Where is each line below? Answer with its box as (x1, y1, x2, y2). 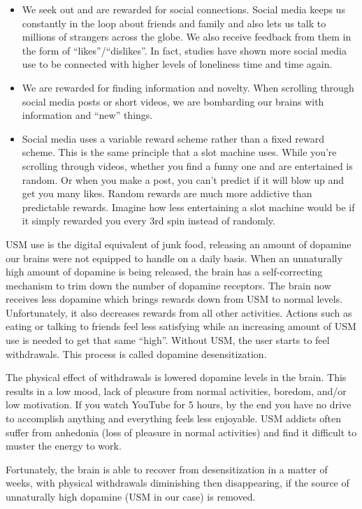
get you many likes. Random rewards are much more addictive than (22, 186, 312, 201)
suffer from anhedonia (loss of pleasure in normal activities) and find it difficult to (6, 424, 357, 439)
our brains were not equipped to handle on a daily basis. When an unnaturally (6, 250, 342, 265)
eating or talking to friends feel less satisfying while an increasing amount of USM (6, 319, 356, 334)
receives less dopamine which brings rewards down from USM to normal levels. (6, 292, 343, 306)
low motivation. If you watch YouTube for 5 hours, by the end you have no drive (6, 397, 352, 412)
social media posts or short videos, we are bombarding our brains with (22, 94, 324, 108)
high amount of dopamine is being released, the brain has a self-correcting (6, 264, 323, 279)
